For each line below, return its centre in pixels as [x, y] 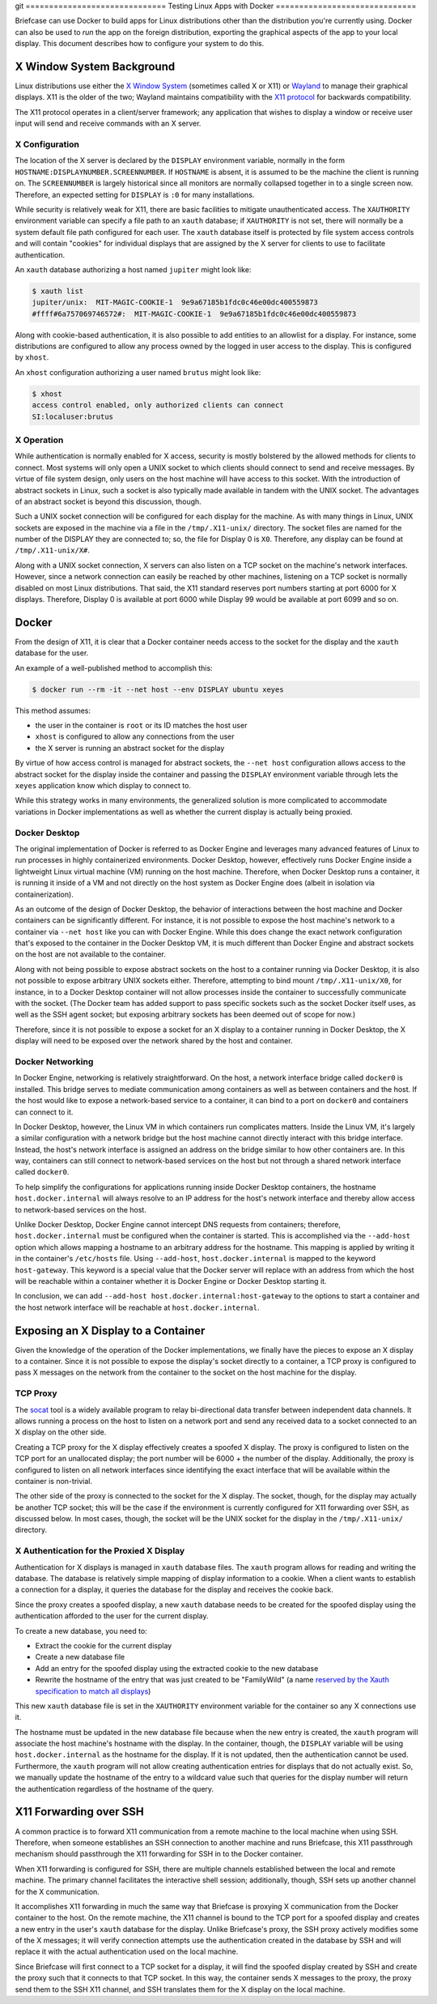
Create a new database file [80, 1657]
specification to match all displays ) [93, 1691]
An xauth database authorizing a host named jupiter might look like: [133, 269]
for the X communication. [57, 1891]
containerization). [45, 894]
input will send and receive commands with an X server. [108, 124]
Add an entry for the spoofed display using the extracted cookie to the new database [177, 1668]
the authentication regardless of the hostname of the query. [115, 1789]
